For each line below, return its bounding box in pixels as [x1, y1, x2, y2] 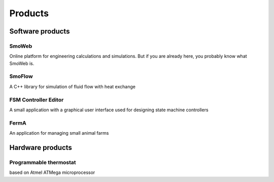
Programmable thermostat [9, 159, 76, 166]
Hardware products [9, 143, 72, 152]
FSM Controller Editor [9, 96, 64, 103]
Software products [9, 27, 70, 36]
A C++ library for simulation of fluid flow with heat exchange [9, 83, 135, 89]
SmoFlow [9, 73, 33, 80]
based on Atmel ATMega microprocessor [9, 169, 95, 175]
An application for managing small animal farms [9, 130, 109, 136]
